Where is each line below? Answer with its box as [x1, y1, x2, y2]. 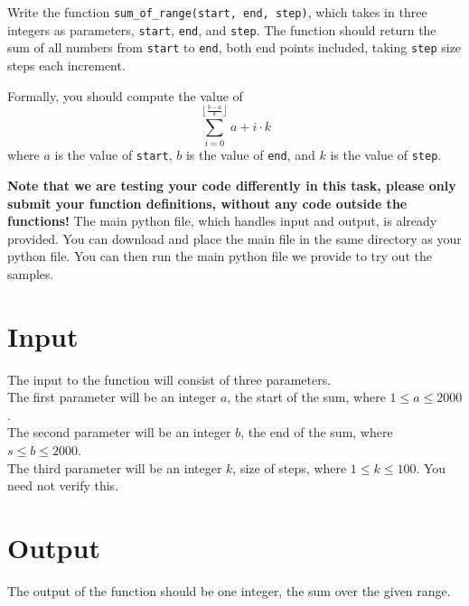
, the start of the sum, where [227, 387, 386, 406]
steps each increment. [7, 55, 126, 74]
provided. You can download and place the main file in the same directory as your [7, 228, 462, 247]
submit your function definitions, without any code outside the [7, 193, 408, 212]
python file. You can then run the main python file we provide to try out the [7, 247, 432, 266]
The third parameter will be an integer [7, 458, 222, 477]
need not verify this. [7, 476, 119, 495]
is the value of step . [330, 145, 442, 164]
